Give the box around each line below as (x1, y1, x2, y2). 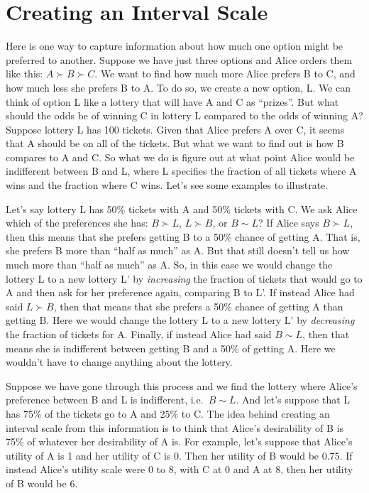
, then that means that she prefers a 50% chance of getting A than (53, 298, 343, 313)
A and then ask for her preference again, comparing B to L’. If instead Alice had (6, 285, 355, 300)
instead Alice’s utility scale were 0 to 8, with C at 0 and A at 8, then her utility (6, 462, 353, 477)
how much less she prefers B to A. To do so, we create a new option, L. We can (6, 80, 351, 94)
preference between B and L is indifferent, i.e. (6, 392, 204, 407)
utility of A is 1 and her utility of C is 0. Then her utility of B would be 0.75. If (6, 448, 353, 462)
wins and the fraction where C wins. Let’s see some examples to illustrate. (6, 178, 329, 193)
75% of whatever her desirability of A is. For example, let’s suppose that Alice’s (6, 434, 353, 449)
